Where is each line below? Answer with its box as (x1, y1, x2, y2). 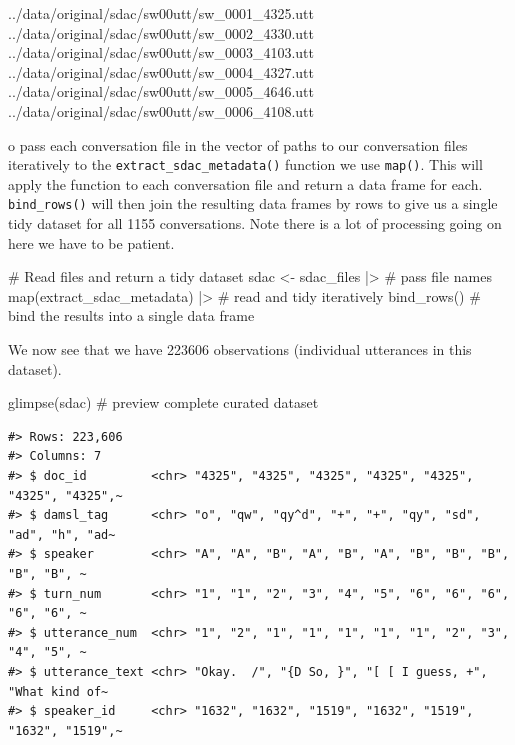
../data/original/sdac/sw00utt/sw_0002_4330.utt (8, 22, 314, 43)
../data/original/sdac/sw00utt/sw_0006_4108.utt (8, 100, 314, 121)
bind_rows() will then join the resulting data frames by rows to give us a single (8, 193, 498, 214)
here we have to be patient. (8, 232, 175, 253)
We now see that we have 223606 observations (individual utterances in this (8, 339, 472, 360)
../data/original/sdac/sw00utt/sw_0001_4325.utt (8, 3, 314, 23)
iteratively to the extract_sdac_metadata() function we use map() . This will (8, 154, 483, 175)
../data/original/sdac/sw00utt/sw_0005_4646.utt (8, 81, 314, 102)
